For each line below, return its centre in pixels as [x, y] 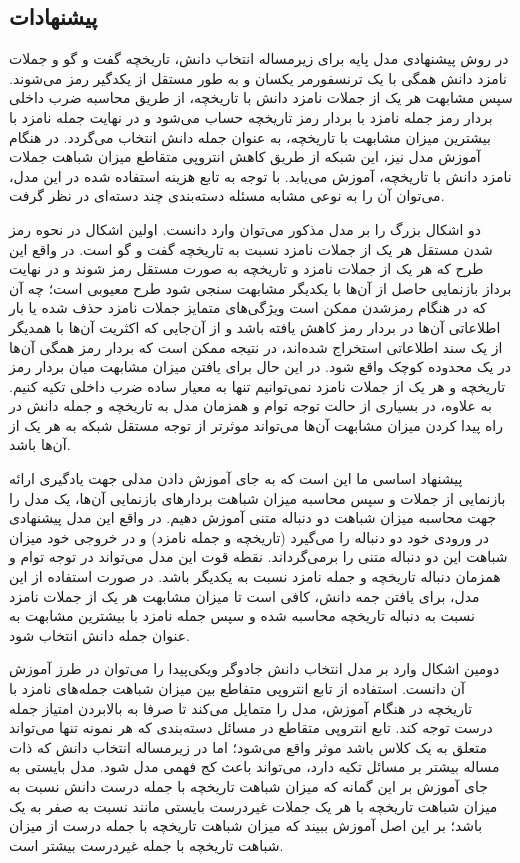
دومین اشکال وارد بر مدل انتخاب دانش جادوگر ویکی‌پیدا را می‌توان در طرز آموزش [254, 668]
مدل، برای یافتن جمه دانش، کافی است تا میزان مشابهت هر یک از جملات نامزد [244, 595]
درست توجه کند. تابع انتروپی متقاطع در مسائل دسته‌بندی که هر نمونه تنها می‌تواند [251, 727]
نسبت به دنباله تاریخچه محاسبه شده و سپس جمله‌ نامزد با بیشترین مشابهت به [242, 615]
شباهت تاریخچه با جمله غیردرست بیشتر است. [146, 844]
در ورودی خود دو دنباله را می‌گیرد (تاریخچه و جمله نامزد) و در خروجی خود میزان [249, 536]
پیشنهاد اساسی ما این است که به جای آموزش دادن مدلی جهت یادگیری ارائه [236, 478]
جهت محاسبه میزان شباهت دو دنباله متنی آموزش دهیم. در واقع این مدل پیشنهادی [253, 517]
